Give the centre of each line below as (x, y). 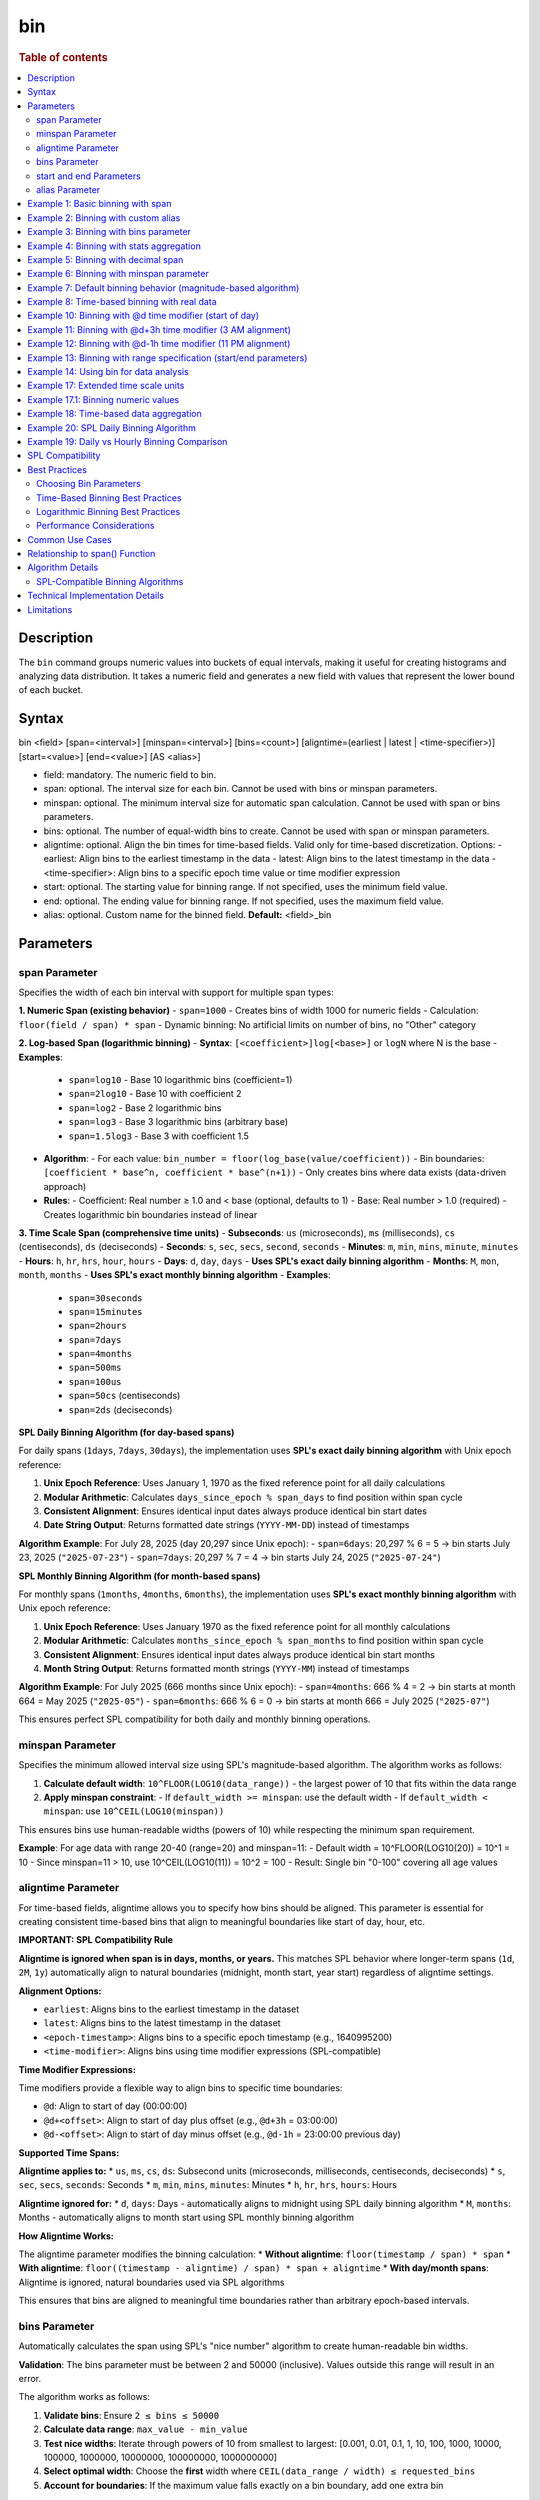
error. (30, 2378)
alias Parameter (68, 189)
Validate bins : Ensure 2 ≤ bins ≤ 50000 (131, 2415)
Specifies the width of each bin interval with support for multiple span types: (176, 992)
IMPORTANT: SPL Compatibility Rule (96, 1940)
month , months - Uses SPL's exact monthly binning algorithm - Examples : (174, 1275)
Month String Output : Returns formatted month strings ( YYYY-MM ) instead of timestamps (226, 1668)
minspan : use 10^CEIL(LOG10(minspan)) (134, 1811)
